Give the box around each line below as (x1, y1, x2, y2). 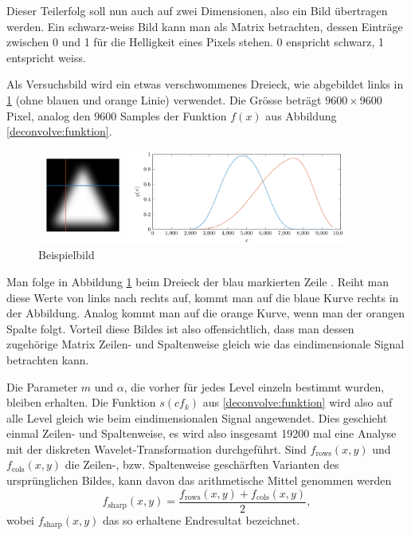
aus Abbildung (265, 107, 337, 124)
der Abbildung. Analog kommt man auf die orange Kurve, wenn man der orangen (6, 305, 405, 321)
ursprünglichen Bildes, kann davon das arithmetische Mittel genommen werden (6, 472, 392, 489)
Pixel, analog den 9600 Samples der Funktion (6, 107, 227, 124)
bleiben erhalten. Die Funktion (6, 394, 156, 411)
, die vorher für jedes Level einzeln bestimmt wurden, (123, 378, 385, 395)
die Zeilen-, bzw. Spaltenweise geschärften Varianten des (65, 456, 339, 473)
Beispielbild (38, 246, 95, 263)
